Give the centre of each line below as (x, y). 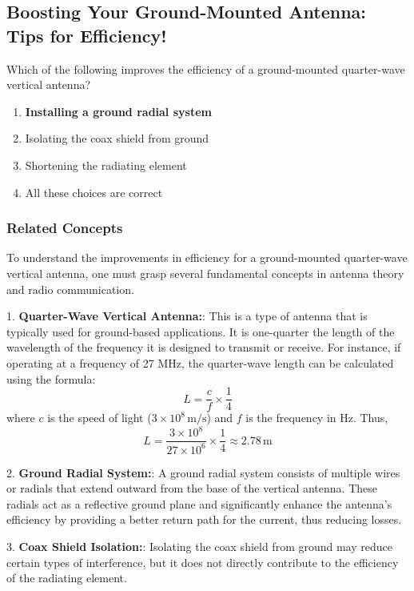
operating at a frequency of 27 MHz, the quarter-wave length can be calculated (200, 362)
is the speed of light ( (100, 418)
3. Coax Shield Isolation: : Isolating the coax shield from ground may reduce (199, 547)
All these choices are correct (94, 192)
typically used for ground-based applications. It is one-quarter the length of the (201, 331)
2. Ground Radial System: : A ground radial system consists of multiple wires (203, 472)
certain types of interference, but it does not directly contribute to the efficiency (203, 562)
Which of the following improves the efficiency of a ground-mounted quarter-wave (206, 68)
